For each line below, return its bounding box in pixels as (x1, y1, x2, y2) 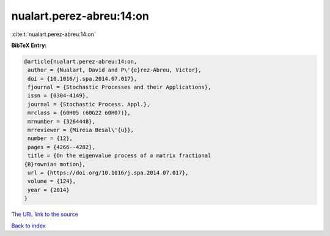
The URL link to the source (11, 211, 79, 218)
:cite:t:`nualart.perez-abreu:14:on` (11, 31, 96, 38)
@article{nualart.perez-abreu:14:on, (24, 58, 137, 65)
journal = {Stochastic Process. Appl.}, (28, 101, 150, 108)
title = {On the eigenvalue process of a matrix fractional (28, 152, 211, 159)
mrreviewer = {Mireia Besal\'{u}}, (28, 127, 134, 134)
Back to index (11, 222, 46, 229)
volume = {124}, (28, 178, 76, 185)
